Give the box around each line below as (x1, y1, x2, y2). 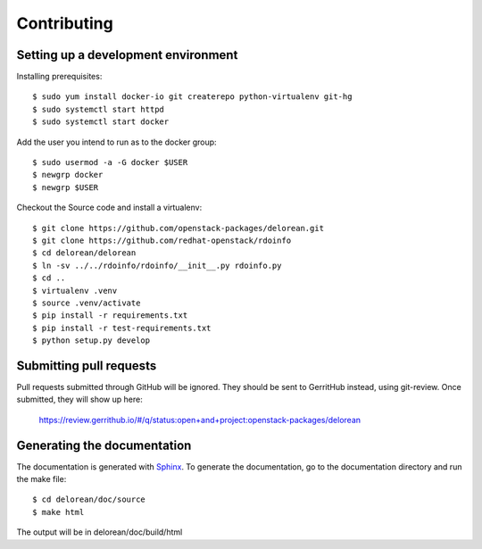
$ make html (32, 507, 85, 517)
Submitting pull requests (16, 358, 157, 373)
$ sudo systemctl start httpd (32, 104, 165, 114)
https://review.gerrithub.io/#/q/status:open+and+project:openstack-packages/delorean (38, 414, 361, 425)
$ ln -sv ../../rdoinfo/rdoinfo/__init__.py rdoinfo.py (32, 260, 282, 270)
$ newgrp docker (32, 170, 104, 180)
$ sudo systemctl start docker (32, 117, 170, 127)
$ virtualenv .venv (32, 286, 118, 295)
